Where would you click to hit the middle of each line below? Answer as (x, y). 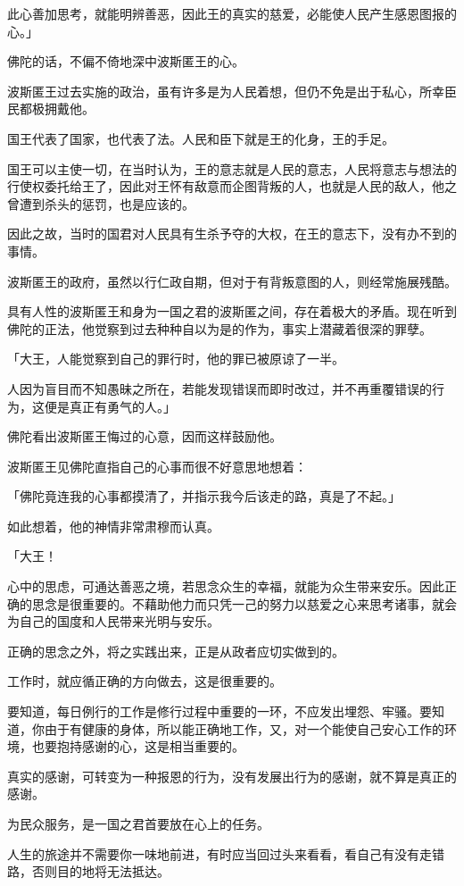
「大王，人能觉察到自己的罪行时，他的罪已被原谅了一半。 (176, 359)
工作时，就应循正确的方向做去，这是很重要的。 (145, 681)
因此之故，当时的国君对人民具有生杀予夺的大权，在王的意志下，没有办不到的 (232, 234)
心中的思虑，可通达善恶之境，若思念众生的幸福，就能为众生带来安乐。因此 (226, 586)
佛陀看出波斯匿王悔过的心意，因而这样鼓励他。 (145, 436)
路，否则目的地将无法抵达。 (88, 871)
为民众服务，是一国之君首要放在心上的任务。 (138, 823)
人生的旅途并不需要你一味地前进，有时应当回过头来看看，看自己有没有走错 (226, 853)
